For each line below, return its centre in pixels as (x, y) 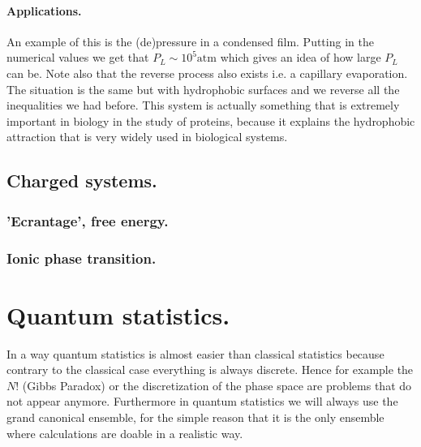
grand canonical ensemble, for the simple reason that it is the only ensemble (195, 417)
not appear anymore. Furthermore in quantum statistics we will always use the (202, 401)
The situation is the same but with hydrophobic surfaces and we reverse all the (203, 89)
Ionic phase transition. (82, 258)
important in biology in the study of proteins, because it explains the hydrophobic (211, 120)
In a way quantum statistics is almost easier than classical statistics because (195, 353)
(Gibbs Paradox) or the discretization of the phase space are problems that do (217, 385)
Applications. (44, 10)
